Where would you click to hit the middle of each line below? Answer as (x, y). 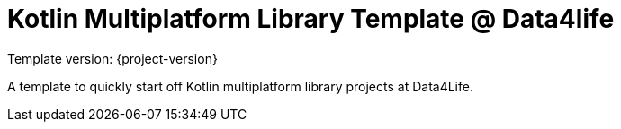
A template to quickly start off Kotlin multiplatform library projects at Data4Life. (240, 86)
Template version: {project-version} (112, 58)
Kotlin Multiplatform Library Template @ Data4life (311, 19)
